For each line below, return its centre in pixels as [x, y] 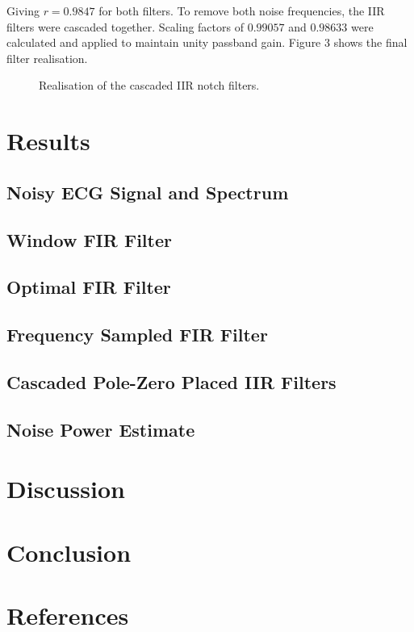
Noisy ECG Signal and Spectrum [148, 192]
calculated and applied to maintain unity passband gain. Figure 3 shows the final [207, 42]
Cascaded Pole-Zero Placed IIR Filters [171, 381]
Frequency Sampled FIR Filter [137, 335]
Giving [23, 10]
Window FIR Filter [89, 239]
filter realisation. [47, 58]
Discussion [66, 489]
